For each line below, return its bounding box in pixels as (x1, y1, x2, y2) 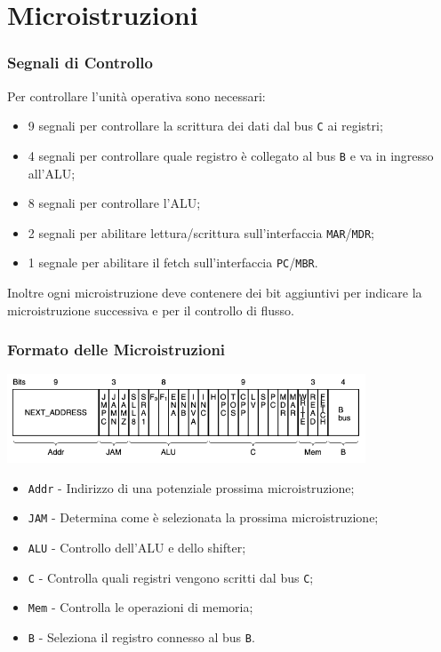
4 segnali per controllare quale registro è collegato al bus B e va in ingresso (28, 146, 434, 164)
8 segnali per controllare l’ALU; (28, 194, 201, 212)
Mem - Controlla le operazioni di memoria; (28, 598, 253, 616)
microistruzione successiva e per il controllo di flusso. (7, 300, 294, 319)
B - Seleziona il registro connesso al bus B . (28, 628, 255, 647)
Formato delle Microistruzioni (7, 338, 226, 361)
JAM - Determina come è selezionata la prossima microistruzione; (28, 508, 379, 527)
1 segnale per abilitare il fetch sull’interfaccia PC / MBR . (28, 253, 318, 272)
